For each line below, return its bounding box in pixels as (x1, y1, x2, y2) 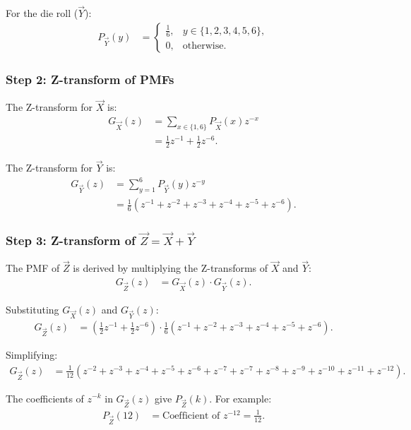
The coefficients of (6, 390, 84, 405)
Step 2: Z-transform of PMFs (6, 70, 174, 88)
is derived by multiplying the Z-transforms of (73, 261, 268, 275)
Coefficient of (162, 410, 220, 421)
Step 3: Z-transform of (6, 231, 136, 249)
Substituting (6, 301, 59, 316)
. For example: (209, 390, 272, 405)
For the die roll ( (6, 6, 78, 20)
